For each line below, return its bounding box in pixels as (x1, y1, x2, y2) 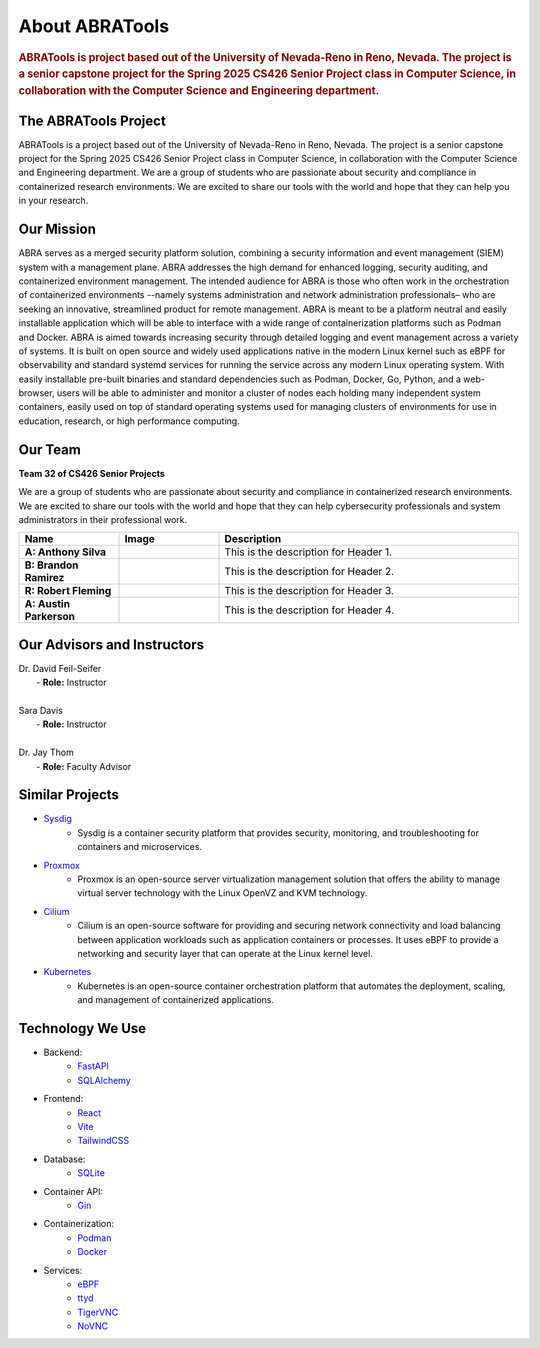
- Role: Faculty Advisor (36, 760, 132, 772)
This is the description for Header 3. (224, 584, 395, 598)
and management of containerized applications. (77, 994, 275, 1006)
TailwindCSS (77, 1135, 130, 1147)
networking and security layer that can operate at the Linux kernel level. (77, 947, 374, 959)
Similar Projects (18, 786, 120, 804)
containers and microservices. (77, 841, 203, 853)
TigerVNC (77, 1306, 119, 1318)
